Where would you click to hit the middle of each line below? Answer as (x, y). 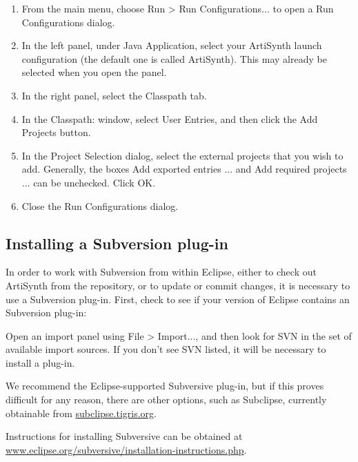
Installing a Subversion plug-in (117, 243)
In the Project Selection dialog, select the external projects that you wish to (182, 155)
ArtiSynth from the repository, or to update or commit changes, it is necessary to (178, 285)
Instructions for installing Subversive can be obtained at (124, 436)
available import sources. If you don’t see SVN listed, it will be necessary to (166, 349)
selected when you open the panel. (94, 72)
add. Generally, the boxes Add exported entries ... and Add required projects (184, 169)
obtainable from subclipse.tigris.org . (81, 413)
